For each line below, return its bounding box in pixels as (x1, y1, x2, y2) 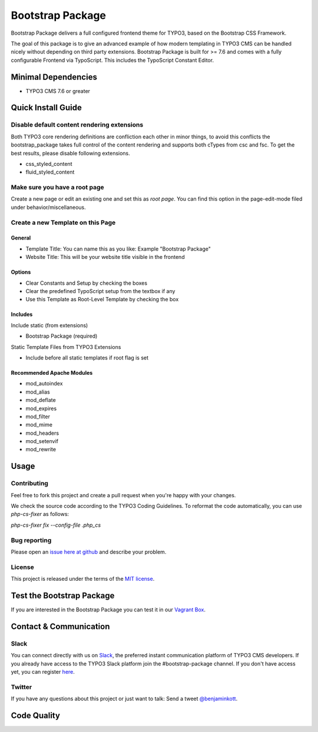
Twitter (11, 683, 32, 691)
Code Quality (11, 710, 60, 720)
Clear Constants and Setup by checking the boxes (25, 280, 147, 287)
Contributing (11, 480, 48, 488)
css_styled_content (25, 160, 72, 167)
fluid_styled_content (25, 168, 75, 176)
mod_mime (25, 421, 53, 428)
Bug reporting (11, 536, 52, 544)
